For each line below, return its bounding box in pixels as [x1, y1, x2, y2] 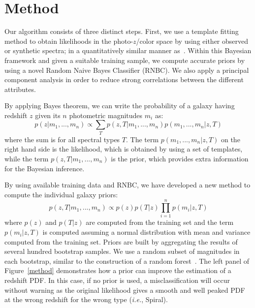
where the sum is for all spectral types [4, 134, 120, 144]
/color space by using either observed [136, 35, 249, 46]
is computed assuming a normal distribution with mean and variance [42, 227, 251, 237]
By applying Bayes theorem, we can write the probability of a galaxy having [4, 100, 235, 111]
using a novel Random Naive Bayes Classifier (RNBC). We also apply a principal [4, 64, 249, 75]
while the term [4, 153, 49, 163]
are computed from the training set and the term [86, 217, 234, 227]
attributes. [4, 84, 36, 94]
